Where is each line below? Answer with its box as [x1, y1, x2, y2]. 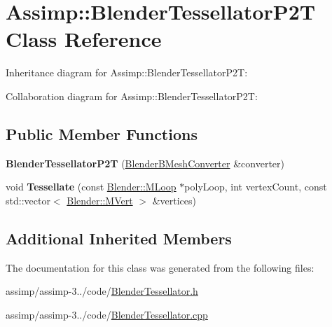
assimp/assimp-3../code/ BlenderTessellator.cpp [6, 307, 208, 321]
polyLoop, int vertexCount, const [184, 179, 327, 194]
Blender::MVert [67, 193, 133, 207]
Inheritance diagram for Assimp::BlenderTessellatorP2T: [6, 65, 248, 80]
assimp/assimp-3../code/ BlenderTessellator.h [6, 284, 198, 298]
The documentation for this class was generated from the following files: [6, 260, 314, 274]
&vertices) [152, 193, 196, 207]
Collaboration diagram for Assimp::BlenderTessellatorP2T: [6, 88, 258, 103]
